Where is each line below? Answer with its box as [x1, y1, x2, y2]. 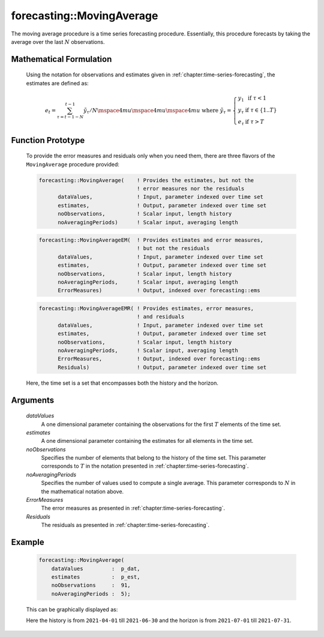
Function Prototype [11, 135, 85, 145]
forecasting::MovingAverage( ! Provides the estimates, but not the [38, 177, 254, 183]
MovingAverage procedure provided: [26, 160, 119, 168]
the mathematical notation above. [41, 487, 124, 495]
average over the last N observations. [11, 38, 105, 45]
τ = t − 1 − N [56, 114, 84, 120]
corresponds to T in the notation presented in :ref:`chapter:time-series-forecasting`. [41, 463, 249, 470]
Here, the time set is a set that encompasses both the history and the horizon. [26, 379, 219, 386]
